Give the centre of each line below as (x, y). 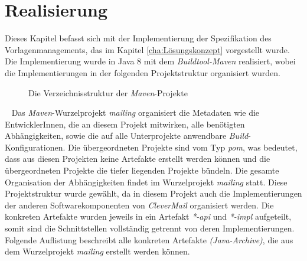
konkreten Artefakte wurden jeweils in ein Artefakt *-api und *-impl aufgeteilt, (148, 216)
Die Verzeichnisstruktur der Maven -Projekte (108, 92)
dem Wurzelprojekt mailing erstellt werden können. (97, 251)
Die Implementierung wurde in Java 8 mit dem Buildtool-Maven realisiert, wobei (150, 61)
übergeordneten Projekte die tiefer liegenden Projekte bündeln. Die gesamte (142, 170)
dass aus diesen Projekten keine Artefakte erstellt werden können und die (138, 159)
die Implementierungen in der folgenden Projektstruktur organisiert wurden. (143, 72)
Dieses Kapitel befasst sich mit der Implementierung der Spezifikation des (138, 38)
